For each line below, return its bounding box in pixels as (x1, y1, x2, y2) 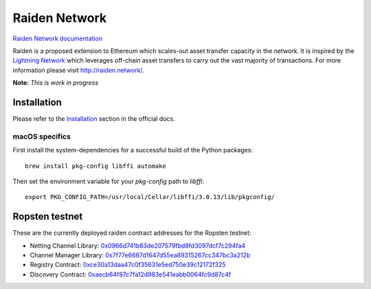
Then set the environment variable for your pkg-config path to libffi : (12, 177, 205, 185)
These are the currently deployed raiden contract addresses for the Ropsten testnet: (12, 229, 251, 237)
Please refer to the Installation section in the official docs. (12, 115, 175, 123)
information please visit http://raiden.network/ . (12, 66, 144, 74)
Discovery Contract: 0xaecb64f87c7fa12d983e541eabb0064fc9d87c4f (30, 270, 232, 278)
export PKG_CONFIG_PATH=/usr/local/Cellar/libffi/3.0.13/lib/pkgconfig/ (25, 193, 275, 201)
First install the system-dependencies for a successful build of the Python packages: (12, 146, 254, 154)
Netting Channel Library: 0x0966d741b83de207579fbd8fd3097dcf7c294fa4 (30, 241, 246, 250)
